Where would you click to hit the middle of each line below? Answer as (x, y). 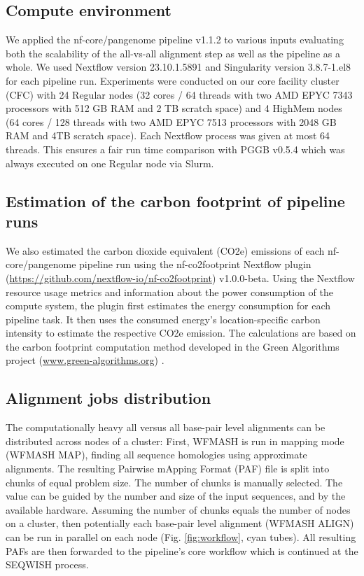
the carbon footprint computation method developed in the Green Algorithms (173, 346)
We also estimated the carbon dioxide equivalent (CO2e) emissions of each (165, 250)
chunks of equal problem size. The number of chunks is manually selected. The (174, 482)
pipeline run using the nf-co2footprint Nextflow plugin (195, 264)
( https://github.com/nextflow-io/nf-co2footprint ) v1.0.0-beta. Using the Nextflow (180, 278)
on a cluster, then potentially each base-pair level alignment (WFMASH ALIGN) (180, 523)
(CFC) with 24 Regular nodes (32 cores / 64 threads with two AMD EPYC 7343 (179, 94)
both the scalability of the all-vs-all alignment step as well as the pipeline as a (173, 53)
